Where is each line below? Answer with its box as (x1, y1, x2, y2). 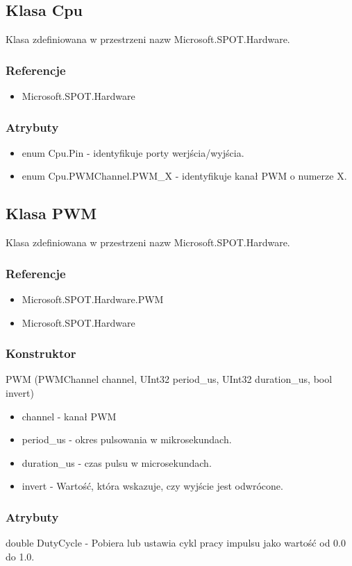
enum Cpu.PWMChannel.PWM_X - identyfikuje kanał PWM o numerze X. (22, 169, 347, 183)
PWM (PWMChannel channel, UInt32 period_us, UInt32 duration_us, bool (6, 372, 333, 386)
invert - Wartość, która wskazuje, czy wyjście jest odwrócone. (22, 479, 283, 493)
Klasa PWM (6, 203, 97, 224)
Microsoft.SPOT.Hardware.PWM (22, 292, 164, 307)
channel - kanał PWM (22, 409, 117, 423)
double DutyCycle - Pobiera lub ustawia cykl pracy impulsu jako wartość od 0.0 (6, 535, 346, 550)
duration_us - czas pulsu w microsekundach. (22, 455, 212, 470)
